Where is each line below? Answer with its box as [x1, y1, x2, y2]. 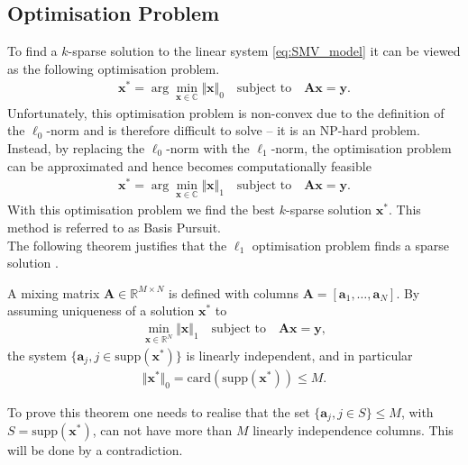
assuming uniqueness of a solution [7, 301, 195, 320]
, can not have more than [92, 421, 233, 440]
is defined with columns [168, 283, 299, 302]
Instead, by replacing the [7, 138, 145, 157]
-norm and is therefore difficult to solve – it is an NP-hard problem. [46, 121, 420, 140]
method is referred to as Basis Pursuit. [7, 218, 221, 237]
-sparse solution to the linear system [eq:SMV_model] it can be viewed [68, 41, 461, 60]
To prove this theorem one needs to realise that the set [7, 402, 310, 421]
